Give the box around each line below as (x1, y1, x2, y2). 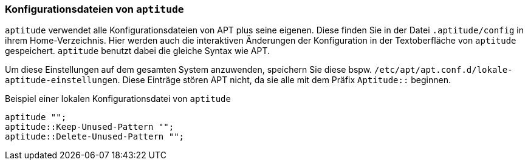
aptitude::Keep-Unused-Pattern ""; (5, 122, 174, 132)
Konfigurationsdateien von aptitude (5, 3, 184, 15)
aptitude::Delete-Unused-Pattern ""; (5, 132, 185, 142)
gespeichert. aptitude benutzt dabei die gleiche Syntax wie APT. (5, 45, 270, 56)
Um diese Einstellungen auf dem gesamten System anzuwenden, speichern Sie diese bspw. (5, 64, 372, 75)
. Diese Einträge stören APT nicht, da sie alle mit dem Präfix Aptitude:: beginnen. (117, 75, 451, 86)
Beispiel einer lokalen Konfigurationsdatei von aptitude (5, 93, 231, 104)
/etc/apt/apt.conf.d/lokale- (374, 65, 513, 75)
